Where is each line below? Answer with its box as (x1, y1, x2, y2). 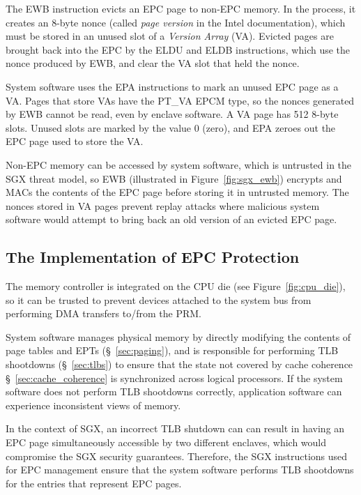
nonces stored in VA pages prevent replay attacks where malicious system (6, 198, 320, 213)
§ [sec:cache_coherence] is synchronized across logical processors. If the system (6, 370, 343, 385)
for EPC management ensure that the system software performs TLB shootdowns (6, 462, 354, 477)
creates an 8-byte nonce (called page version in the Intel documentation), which (6, 15, 346, 29)
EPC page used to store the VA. (6, 134, 144, 148)
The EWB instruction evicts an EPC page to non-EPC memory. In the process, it (6, 1, 356, 15)
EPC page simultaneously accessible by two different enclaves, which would (6, 435, 327, 450)
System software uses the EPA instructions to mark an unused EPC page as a (6, 79, 339, 93)
